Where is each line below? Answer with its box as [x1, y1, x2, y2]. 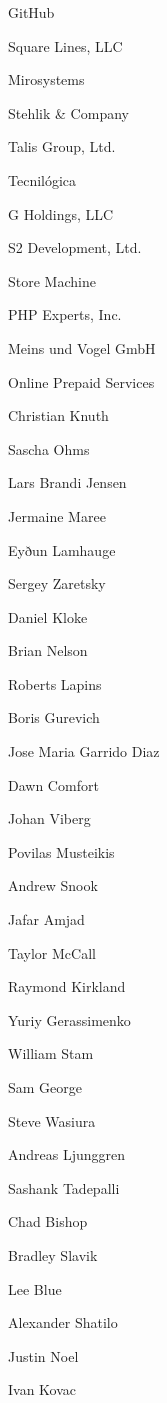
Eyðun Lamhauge [8, 539, 116, 560]
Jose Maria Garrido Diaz [8, 741, 160, 762]
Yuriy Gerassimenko [8, 1009, 131, 1030]
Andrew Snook [8, 875, 98, 896]
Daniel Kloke [8, 606, 88, 627]
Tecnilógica [8, 169, 77, 190]
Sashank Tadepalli [8, 1177, 120, 1198]
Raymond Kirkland [8, 976, 126, 997]
